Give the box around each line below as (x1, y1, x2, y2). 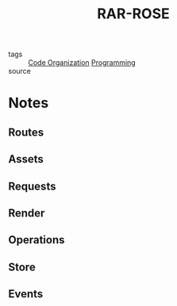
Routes (8, 125, 44, 139)
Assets (8, 152, 44, 166)
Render (8, 206, 45, 220)
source (8, 67, 32, 76)
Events (8, 287, 44, 301)
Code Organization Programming (28, 58, 137, 67)
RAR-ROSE (96, 5, 171, 23)
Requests (8, 179, 56, 193)
